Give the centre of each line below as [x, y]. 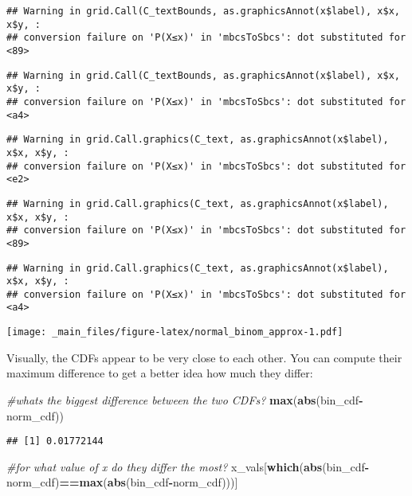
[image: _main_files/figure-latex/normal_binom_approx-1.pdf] [175, 332]
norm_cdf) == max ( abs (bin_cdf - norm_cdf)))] [122, 482]
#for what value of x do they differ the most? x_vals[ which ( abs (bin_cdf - [188, 466]
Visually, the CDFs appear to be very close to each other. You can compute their [204, 357]
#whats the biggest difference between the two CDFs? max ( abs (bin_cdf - [185, 399]
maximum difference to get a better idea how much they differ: [160, 373]
